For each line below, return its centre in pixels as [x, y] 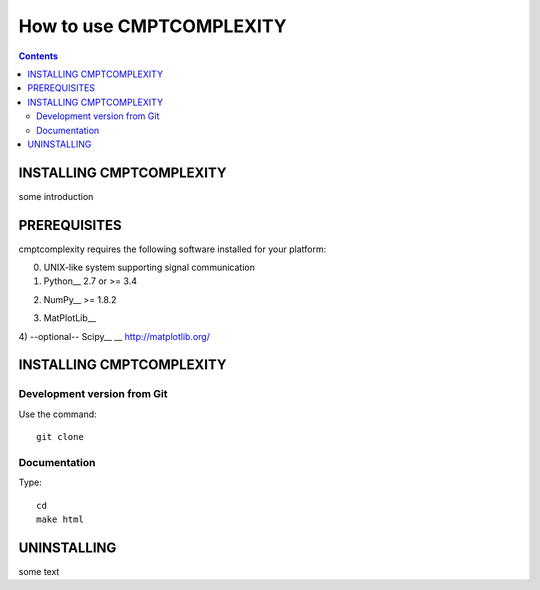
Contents [38, 56]
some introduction [56, 196]
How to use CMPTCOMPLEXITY [152, 26]
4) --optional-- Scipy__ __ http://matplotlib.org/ [114, 336]
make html [60, 519]
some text [39, 572]
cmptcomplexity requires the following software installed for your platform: [172, 249]
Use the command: [57, 414]
